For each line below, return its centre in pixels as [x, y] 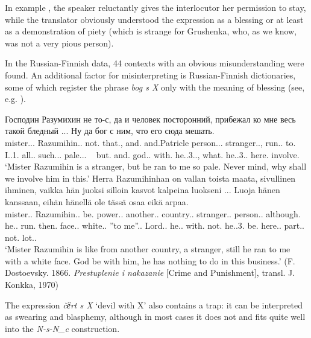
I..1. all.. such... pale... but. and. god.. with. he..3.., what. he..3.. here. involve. [152, 154]
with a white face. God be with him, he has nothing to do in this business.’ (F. [150, 260]
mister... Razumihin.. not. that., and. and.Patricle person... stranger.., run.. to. [150, 142]
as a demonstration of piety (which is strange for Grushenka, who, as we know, [151, 31]
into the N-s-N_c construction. [62, 328]
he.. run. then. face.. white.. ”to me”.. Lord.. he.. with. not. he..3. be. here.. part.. [155, 225]
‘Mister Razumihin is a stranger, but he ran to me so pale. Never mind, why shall [156, 166]
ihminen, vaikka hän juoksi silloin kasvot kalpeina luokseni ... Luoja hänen [143, 190]
